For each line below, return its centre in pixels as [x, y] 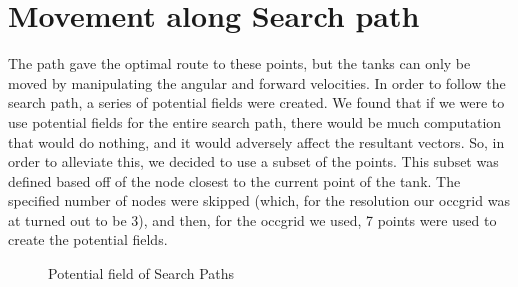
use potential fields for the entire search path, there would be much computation [255, 121]
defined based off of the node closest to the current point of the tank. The [234, 180]
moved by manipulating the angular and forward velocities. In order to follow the [257, 82]
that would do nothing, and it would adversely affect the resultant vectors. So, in [256, 141]
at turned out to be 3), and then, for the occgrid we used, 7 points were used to [252, 219]
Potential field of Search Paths [141, 273]
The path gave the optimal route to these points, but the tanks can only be [239, 63]
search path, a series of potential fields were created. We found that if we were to [256, 102]
